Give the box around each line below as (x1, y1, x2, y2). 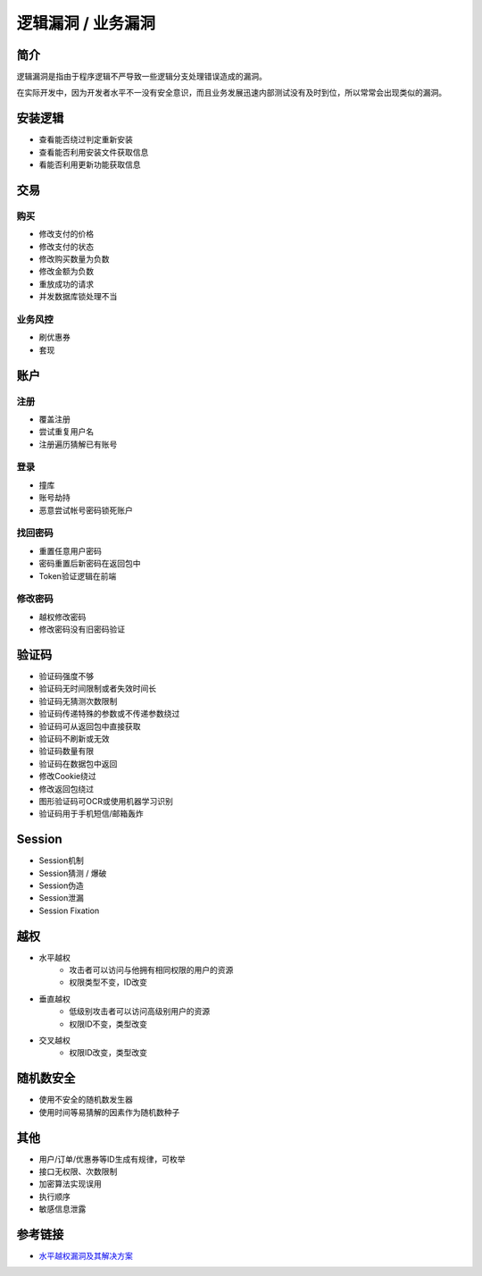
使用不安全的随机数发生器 (38, 1095, 133, 1105)
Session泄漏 (38, 893, 84, 903)
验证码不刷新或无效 (38, 733, 110, 743)
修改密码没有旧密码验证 (38, 624, 125, 634)
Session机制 (38, 855, 84, 866)
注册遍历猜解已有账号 (38, 439, 118, 449)
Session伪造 (38, 880, 84, 891)
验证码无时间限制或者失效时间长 (38, 684, 156, 694)
